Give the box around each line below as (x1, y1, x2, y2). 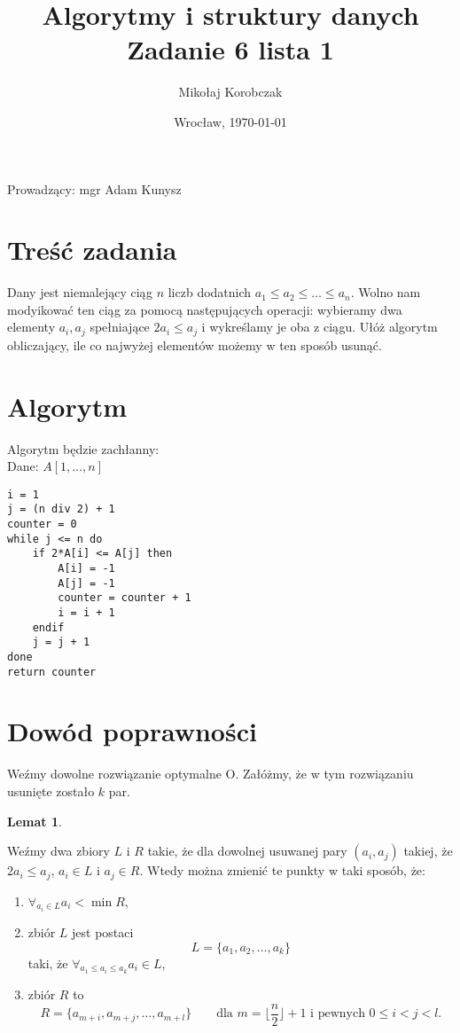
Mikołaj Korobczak (178, 82, 283, 101)
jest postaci (72, 923, 134, 942)
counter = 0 (7, 518, 77, 531)
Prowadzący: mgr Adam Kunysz (7, 179, 182, 198)
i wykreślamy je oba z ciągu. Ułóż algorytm (201, 317, 438, 336)
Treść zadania (7, 231, 177, 268)
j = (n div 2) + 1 (7, 503, 115, 516)
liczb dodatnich (168, 283, 252, 301)
